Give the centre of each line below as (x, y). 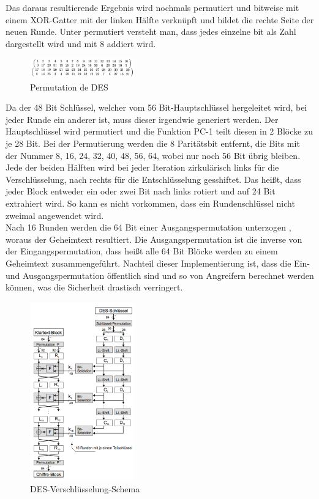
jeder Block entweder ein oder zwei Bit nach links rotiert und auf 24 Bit (141, 191)
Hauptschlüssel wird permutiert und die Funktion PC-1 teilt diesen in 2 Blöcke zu (159, 131)
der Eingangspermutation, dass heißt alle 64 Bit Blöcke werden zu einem (142, 251)
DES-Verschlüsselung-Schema (85, 488)
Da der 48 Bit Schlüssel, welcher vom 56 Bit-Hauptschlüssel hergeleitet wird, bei (156, 107)
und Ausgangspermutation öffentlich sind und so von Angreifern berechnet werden (160, 275)
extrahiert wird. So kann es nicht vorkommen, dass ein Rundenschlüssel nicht (150, 203)
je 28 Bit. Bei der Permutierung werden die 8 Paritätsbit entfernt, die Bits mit (153, 143)
